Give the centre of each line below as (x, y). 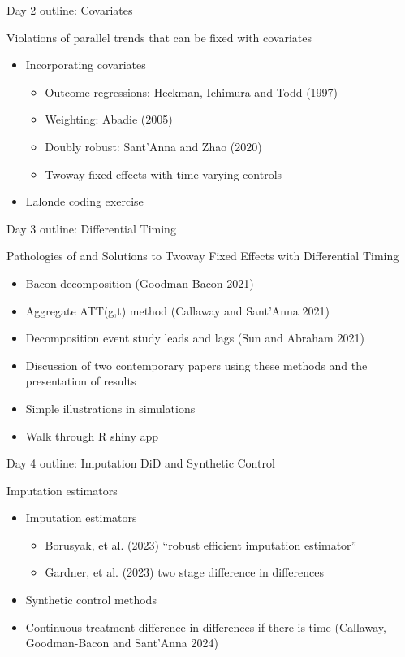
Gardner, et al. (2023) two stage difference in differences (184, 572)
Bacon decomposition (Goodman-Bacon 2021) (140, 283)
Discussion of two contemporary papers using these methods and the (196, 365)
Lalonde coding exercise (84, 201)
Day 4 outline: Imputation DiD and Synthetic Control (141, 463)
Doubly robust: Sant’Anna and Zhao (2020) (153, 146)
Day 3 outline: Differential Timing (91, 228)
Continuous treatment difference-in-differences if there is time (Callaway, (206, 627)
